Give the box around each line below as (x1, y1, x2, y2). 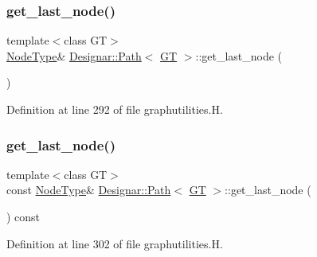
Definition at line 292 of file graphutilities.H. (6, 101, 223, 117)
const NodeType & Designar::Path (6, 181, 171, 198)
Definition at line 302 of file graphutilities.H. (6, 235, 223, 251)
